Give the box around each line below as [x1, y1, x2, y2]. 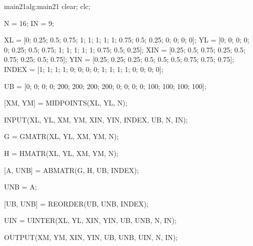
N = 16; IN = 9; [4, 17, 54, 28]
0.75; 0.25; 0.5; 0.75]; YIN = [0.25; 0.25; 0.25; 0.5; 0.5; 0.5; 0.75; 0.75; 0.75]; [4, 54, 234, 64]
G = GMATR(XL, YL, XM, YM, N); [4, 131, 119, 141]
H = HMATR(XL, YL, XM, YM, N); [4, 147, 118, 158]
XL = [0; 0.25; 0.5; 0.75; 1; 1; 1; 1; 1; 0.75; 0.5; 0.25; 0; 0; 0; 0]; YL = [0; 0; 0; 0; [4, 34, 249, 45]
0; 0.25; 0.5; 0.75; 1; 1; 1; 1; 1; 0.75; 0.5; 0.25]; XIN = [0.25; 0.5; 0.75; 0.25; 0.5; [4, 44, 245, 54]
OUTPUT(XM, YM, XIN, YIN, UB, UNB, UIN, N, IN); [4, 231, 178, 242]
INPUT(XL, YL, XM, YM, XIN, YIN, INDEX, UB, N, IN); [4, 114, 188, 124]
